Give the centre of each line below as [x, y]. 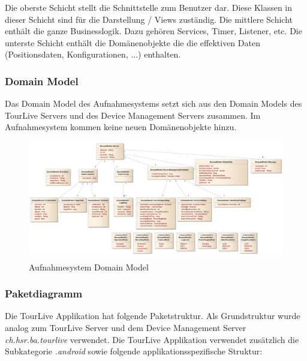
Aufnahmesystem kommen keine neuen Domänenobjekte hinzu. [121, 127]
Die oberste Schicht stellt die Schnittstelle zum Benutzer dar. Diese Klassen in [149, 7]
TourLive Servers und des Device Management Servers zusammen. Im [133, 115]
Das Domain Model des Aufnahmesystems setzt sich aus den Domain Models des [153, 103]
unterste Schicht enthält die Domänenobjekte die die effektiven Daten [133, 42]
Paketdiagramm [44, 294]
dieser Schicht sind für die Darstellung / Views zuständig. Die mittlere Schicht [149, 19]
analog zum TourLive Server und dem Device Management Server [126, 327]
